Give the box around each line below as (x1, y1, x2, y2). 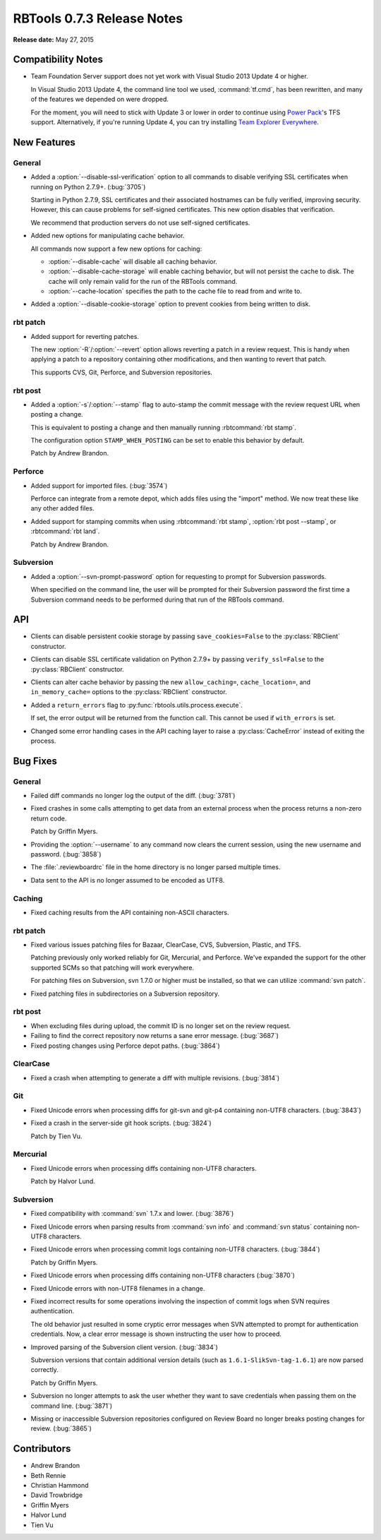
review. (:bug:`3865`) (30, 1424, 92, 1433)
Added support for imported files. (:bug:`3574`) (30, 481, 168, 490)
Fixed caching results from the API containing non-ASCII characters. (30, 908, 229, 917)
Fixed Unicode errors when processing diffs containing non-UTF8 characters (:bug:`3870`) (30, 1271, 296, 1279)
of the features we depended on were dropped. (30, 95, 169, 104)
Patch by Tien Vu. (30, 1132, 83, 1140)
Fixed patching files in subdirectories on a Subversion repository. (30, 989, 220, 998)
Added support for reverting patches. (30, 332, 139, 340)
